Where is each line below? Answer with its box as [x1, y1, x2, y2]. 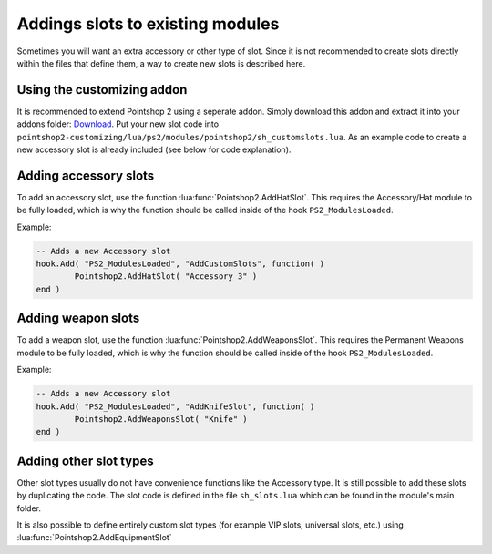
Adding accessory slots [16, 168, 155, 183]
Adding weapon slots [16, 311, 140, 326]
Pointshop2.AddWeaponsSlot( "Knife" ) [74, 414, 248, 424]
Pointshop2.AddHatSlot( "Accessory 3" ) [74, 272, 258, 282]
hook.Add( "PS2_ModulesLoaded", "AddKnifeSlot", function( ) [36, 401, 315, 412]
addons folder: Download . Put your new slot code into [16, 118, 219, 129]
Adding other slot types [16, 453, 154, 468]
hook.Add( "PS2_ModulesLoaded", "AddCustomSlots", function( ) [36, 259, 325, 269]
